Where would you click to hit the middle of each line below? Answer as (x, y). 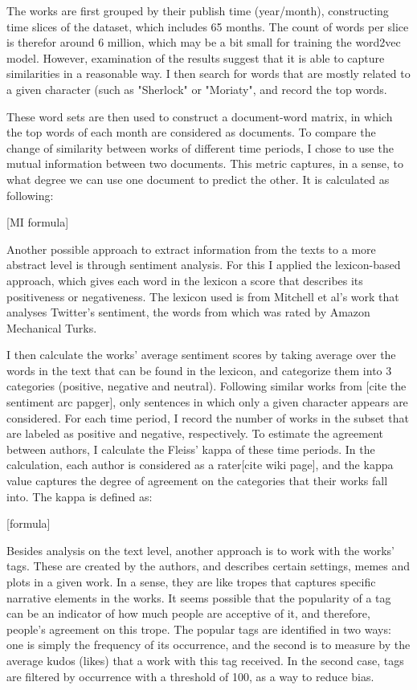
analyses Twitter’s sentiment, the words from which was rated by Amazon (188, 312)
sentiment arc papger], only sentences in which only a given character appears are (207, 402)
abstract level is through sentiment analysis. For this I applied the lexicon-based (204, 265)
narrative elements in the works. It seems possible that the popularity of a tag (199, 597)
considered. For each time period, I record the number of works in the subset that (208, 417)
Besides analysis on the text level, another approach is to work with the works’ (200, 550)
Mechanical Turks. (52, 327)
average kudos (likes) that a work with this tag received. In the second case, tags (205, 660)
